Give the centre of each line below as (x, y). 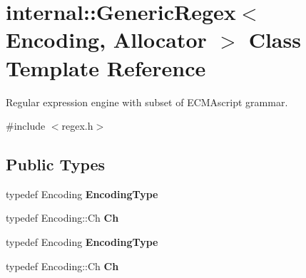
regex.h (77, 126)
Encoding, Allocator (106, 40)
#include (26, 126)
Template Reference (106, 67)
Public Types (56, 164)
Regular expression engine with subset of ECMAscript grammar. (147, 102)
